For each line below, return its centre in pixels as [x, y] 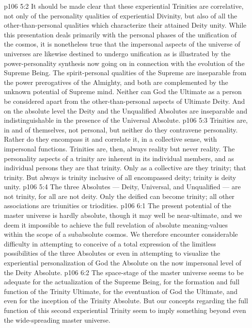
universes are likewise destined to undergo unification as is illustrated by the [117, 53]
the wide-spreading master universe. [57, 320]
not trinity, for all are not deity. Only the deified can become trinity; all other [119, 196]
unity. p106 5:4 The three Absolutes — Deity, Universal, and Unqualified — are [122, 187]
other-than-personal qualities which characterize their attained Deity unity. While [125, 25]
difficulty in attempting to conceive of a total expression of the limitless [110, 243]
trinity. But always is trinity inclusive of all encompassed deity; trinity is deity [120, 177]
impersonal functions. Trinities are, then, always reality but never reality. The [119, 148]
